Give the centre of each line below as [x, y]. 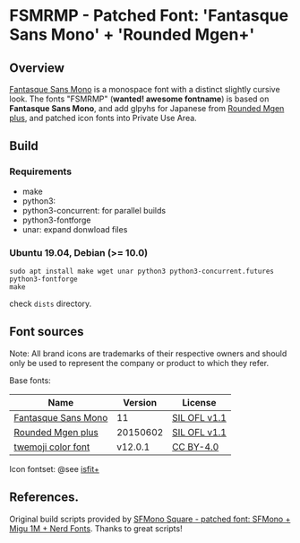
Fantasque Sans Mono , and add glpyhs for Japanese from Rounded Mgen [147, 108]
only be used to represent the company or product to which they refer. [139, 363]
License [199, 402]
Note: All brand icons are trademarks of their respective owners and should [148, 353]
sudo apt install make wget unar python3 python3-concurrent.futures [142, 271]
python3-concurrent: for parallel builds [94, 210]
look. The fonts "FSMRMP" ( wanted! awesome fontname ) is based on [139, 99]
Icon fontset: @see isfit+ [55, 469]
